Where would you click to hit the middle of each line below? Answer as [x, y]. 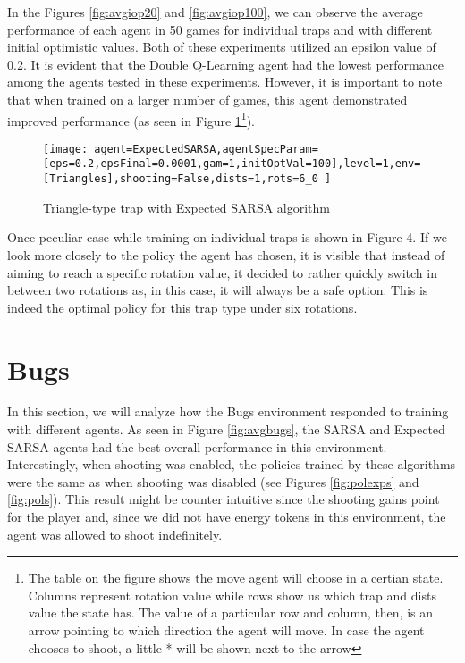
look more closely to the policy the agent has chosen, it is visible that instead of [226, 254]
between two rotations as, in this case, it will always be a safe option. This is [218, 290]
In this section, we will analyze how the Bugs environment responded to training [228, 411]
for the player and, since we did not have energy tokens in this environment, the [227, 517]
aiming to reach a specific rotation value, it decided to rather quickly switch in [222, 272]
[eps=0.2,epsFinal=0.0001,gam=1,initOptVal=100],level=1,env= [232, 164]
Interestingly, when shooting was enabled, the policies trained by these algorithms [232, 464]
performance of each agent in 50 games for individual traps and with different [220, 29]
